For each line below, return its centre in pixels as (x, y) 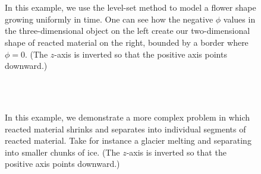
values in (239, 19)
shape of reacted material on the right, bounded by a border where (127, 42)
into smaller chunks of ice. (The (62, 152)
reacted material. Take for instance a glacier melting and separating (128, 140)
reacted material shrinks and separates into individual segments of (125, 129)
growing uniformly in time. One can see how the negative (109, 19)
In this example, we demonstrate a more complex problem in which (128, 117)
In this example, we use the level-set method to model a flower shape (130, 7)
